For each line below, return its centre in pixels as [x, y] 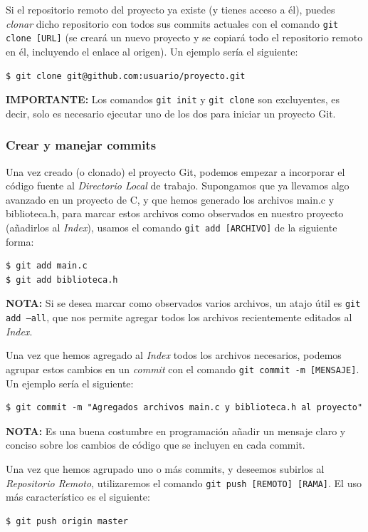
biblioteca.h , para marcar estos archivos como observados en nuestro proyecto [175, 213]
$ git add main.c [47, 266]
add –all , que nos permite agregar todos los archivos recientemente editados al [179, 317]
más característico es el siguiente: [78, 497]
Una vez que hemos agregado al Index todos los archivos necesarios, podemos [174, 355]
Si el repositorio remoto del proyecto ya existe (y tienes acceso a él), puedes [170, 9]
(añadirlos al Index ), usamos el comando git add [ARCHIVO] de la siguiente [172, 227]
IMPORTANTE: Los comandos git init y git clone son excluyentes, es [173, 99]
